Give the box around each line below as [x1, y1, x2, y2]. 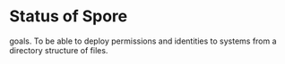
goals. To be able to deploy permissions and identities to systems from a [9, 36, 277, 46]
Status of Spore [9, 6, 128, 27]
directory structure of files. [9, 44, 108, 55]
